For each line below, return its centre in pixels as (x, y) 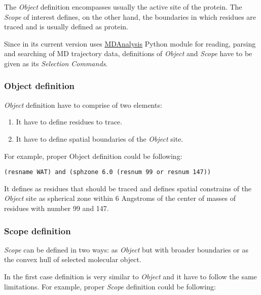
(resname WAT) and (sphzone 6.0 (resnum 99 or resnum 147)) (108, 172)
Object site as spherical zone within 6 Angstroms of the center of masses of (120, 198)
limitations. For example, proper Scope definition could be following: (110, 286)
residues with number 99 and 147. (57, 208)
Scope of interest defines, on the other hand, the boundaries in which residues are (130, 16)
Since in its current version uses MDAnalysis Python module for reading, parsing (130, 43)
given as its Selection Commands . (56, 63)
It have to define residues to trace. (69, 122)
